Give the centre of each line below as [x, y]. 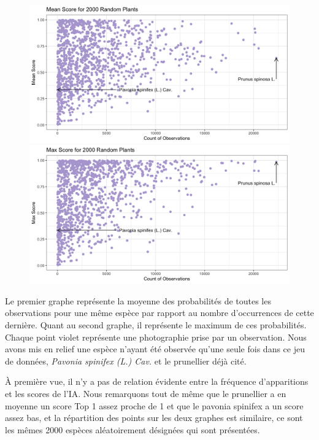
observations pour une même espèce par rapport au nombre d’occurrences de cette [159, 313]
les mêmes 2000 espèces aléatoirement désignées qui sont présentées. [133, 429]
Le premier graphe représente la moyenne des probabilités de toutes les [138, 300]
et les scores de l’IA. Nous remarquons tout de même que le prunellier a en [146, 393]
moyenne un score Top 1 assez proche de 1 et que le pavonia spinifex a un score [154, 405]
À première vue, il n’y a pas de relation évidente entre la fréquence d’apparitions [157, 381]
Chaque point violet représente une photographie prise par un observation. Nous [156, 337]
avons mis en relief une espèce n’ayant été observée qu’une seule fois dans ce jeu [155, 349]
